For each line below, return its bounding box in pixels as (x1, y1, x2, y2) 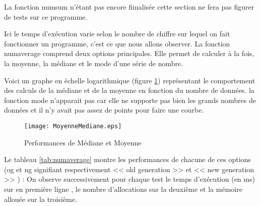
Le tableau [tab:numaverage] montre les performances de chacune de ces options (4, 154, 251, 165)
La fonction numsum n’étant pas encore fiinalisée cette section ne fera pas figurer (4, 2, 254, 12)
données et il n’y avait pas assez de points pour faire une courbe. (4, 105, 204, 115)
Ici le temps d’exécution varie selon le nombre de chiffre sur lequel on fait (4, 28, 230, 39)
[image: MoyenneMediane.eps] (24, 122, 122, 130)
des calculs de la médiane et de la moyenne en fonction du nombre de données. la (4, 85, 254, 95)
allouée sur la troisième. (4, 193, 77, 204)
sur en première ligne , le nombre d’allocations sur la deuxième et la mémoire (4, 183, 242, 194)
